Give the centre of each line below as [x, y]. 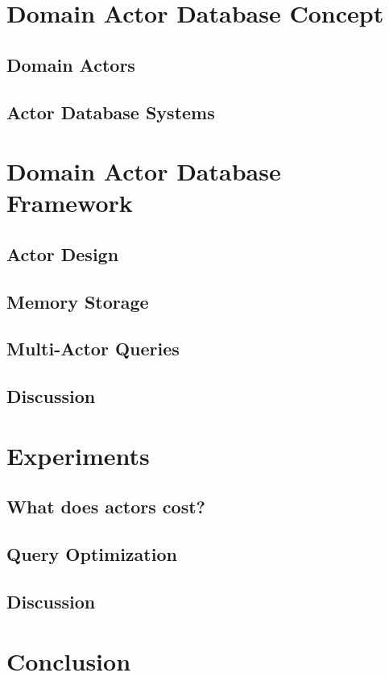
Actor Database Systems [111, 112]
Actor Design [63, 253]
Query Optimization [92, 554]
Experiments [78, 455]
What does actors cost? [106, 507]
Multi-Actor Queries [93, 349]
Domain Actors [71, 64]
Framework [70, 203]
